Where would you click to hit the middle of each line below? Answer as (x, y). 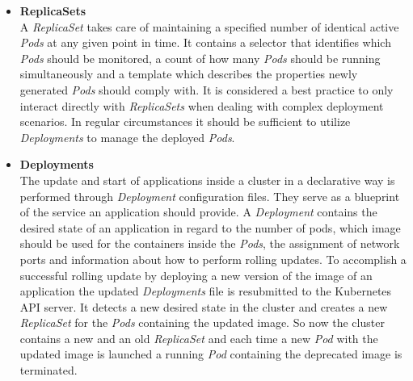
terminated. (48, 370)
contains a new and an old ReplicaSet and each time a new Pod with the (199, 338)
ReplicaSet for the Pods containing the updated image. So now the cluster (202, 322)
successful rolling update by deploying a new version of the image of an (196, 275)
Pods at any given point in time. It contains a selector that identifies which (205, 42)
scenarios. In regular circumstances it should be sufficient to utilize (185, 121)
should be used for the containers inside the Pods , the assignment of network (210, 243)
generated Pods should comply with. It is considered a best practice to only (206, 89)
